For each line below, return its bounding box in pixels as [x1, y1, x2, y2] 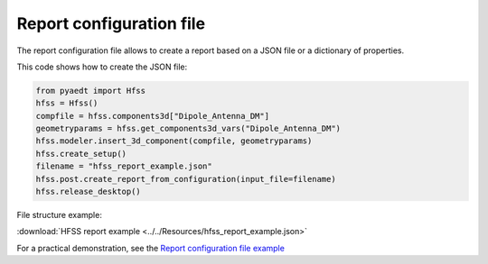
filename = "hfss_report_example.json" [35, 161, 212, 171]
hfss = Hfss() [35, 98, 99, 108]
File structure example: [16, 210, 103, 221]
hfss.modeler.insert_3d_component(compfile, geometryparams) [35, 136, 313, 146]
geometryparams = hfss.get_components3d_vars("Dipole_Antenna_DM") [35, 123, 342, 134]
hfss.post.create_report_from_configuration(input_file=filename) [35, 174, 336, 184]
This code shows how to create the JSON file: [16, 61, 188, 72]
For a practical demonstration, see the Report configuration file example [16, 242, 285, 253]
